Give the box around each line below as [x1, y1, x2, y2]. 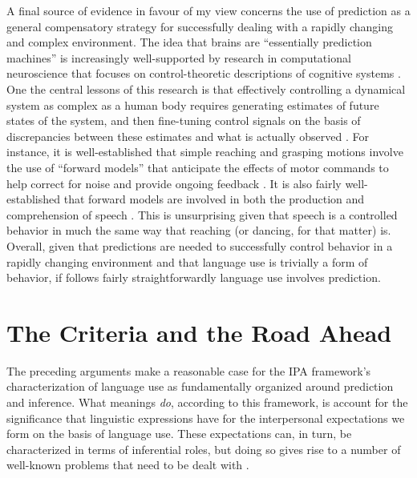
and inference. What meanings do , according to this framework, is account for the [6, 394, 408, 410]
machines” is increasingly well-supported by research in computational [6, 49, 351, 66]
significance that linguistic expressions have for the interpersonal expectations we [6, 409, 405, 426]
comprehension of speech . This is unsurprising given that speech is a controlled [6, 206, 398, 223]
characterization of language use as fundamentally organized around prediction [6, 378, 394, 395]
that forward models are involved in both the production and [63, 191, 365, 207]
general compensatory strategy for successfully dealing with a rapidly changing [6, 18, 394, 34]
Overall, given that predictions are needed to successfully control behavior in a [6, 237, 393, 254]
